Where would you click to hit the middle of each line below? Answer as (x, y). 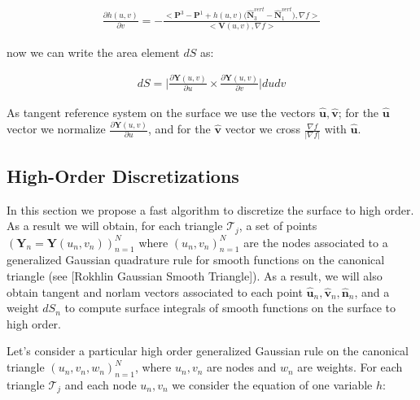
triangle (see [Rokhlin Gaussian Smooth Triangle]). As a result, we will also (195, 276)
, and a (372, 291)
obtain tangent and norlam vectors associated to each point (155, 291)
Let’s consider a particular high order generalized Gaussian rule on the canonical (208, 351)
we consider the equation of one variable (272, 384)
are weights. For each (350, 367)
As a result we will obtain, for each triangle (115, 226)
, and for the (179, 129)
